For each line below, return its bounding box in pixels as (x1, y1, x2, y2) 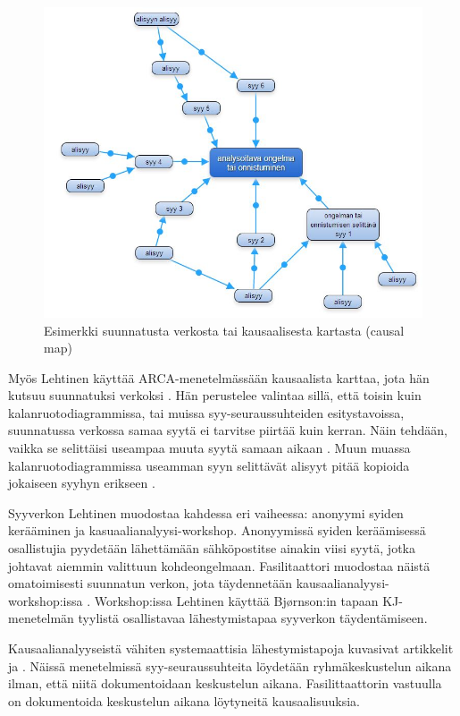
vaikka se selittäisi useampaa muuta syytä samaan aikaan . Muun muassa (8, 439, 411, 457)
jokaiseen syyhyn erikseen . (8, 473, 155, 492)
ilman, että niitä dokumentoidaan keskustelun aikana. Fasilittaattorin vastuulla (8, 674, 442, 693)
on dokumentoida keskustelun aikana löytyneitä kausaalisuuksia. (8, 691, 360, 710)
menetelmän (8, 609, 74, 627)
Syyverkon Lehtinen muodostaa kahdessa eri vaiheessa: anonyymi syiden (8, 503, 404, 522)
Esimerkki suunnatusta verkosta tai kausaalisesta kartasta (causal (44, 320, 405, 339)
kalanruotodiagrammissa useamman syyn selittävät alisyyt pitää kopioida (8, 456, 410, 474)
